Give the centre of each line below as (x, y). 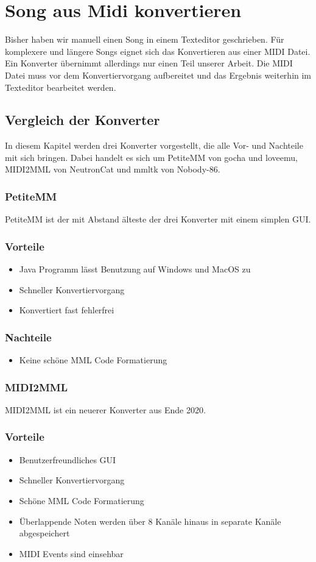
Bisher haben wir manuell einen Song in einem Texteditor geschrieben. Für (145, 39)
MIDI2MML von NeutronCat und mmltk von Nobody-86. (113, 169)
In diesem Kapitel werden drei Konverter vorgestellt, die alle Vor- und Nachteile (154, 145)
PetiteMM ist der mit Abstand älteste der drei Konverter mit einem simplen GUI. (158, 219)
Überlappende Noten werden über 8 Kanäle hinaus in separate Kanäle (150, 521)
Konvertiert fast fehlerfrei (67, 310)
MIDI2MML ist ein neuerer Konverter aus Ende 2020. (105, 409)
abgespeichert (44, 533)
